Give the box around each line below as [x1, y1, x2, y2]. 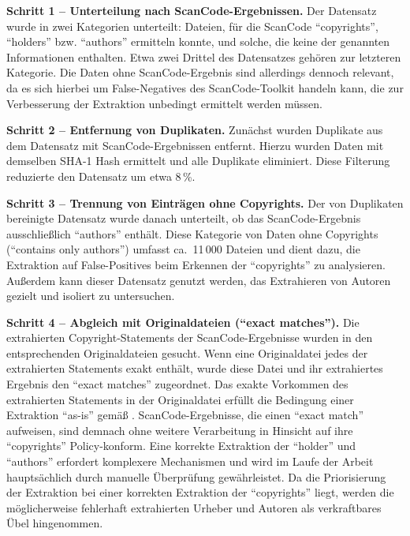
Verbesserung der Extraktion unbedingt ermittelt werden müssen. [6, 95, 322, 111]
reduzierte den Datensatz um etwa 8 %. [6, 167, 196, 184]
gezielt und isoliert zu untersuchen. [6, 287, 175, 304]
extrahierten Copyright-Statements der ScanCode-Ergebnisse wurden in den [6, 329, 373, 346]
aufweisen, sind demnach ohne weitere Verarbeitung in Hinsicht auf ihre [6, 422, 353, 438]
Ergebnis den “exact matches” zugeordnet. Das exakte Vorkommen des [6, 376, 348, 392]
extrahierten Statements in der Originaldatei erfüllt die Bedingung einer [6, 391, 354, 407]
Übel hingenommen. [6, 515, 103, 531]
